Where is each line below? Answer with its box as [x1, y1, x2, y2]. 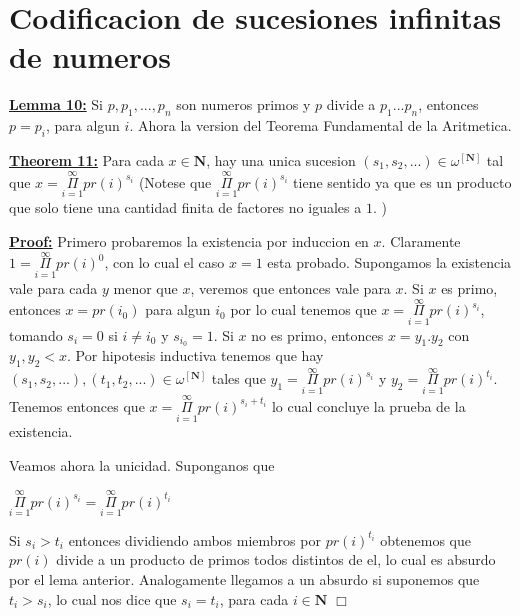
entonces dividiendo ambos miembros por [68, 529, 321, 550]
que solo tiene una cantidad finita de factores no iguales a [9, 196, 362, 217]
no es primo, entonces [251, 324, 384, 345]
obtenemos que [380, 529, 471, 550]
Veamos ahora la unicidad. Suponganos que [9, 454, 275, 475]
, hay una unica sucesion [206, 149, 356, 170]
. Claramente [381, 230, 461, 251]
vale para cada [9, 277, 98, 298]
